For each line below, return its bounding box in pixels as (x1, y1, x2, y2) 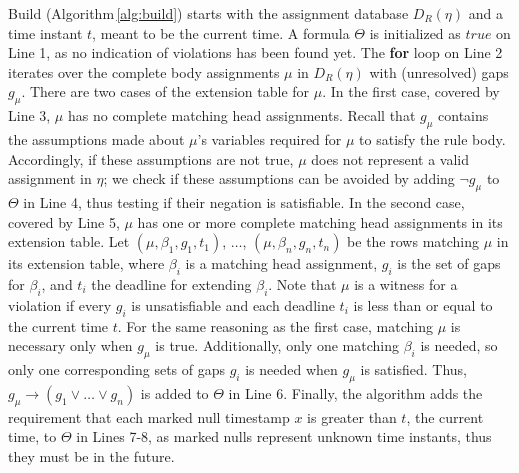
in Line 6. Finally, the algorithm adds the (228, 382, 483, 403)
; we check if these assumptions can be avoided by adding (103, 168, 455, 189)
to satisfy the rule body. (359, 128, 506, 149)
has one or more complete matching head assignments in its (137, 211, 503, 232)
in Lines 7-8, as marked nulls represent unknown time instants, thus (76, 426, 492, 447)
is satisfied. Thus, (360, 358, 468, 379)
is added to (140, 382, 209, 403)
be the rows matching (347, 231, 480, 252)
